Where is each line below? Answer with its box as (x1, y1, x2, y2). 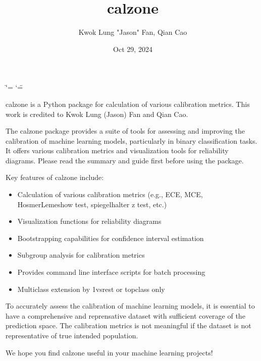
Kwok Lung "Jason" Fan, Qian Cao (78, 27, 187, 37)
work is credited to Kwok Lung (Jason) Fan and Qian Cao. (6, 108, 188, 119)
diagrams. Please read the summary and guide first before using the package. (6, 155, 244, 165)
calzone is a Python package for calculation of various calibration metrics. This (6, 98, 250, 109)
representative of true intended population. (6, 330, 138, 340)
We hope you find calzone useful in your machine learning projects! (6, 347, 213, 357)
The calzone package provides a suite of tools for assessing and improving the (6, 126, 245, 136)
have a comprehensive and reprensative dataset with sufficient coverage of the (6, 310, 245, 321)
